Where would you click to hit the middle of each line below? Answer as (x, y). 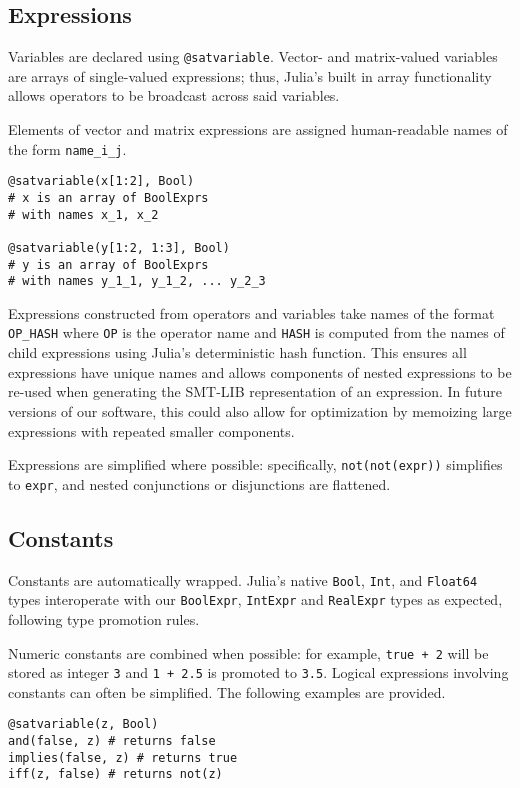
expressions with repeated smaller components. (151, 430)
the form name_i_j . (67, 148)
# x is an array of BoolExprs (108, 197)
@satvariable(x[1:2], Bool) (101, 181)
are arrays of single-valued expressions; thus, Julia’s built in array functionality (250, 75)
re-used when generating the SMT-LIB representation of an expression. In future (255, 391)
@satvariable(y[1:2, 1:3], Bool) (119, 247)
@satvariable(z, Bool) (83, 724)
